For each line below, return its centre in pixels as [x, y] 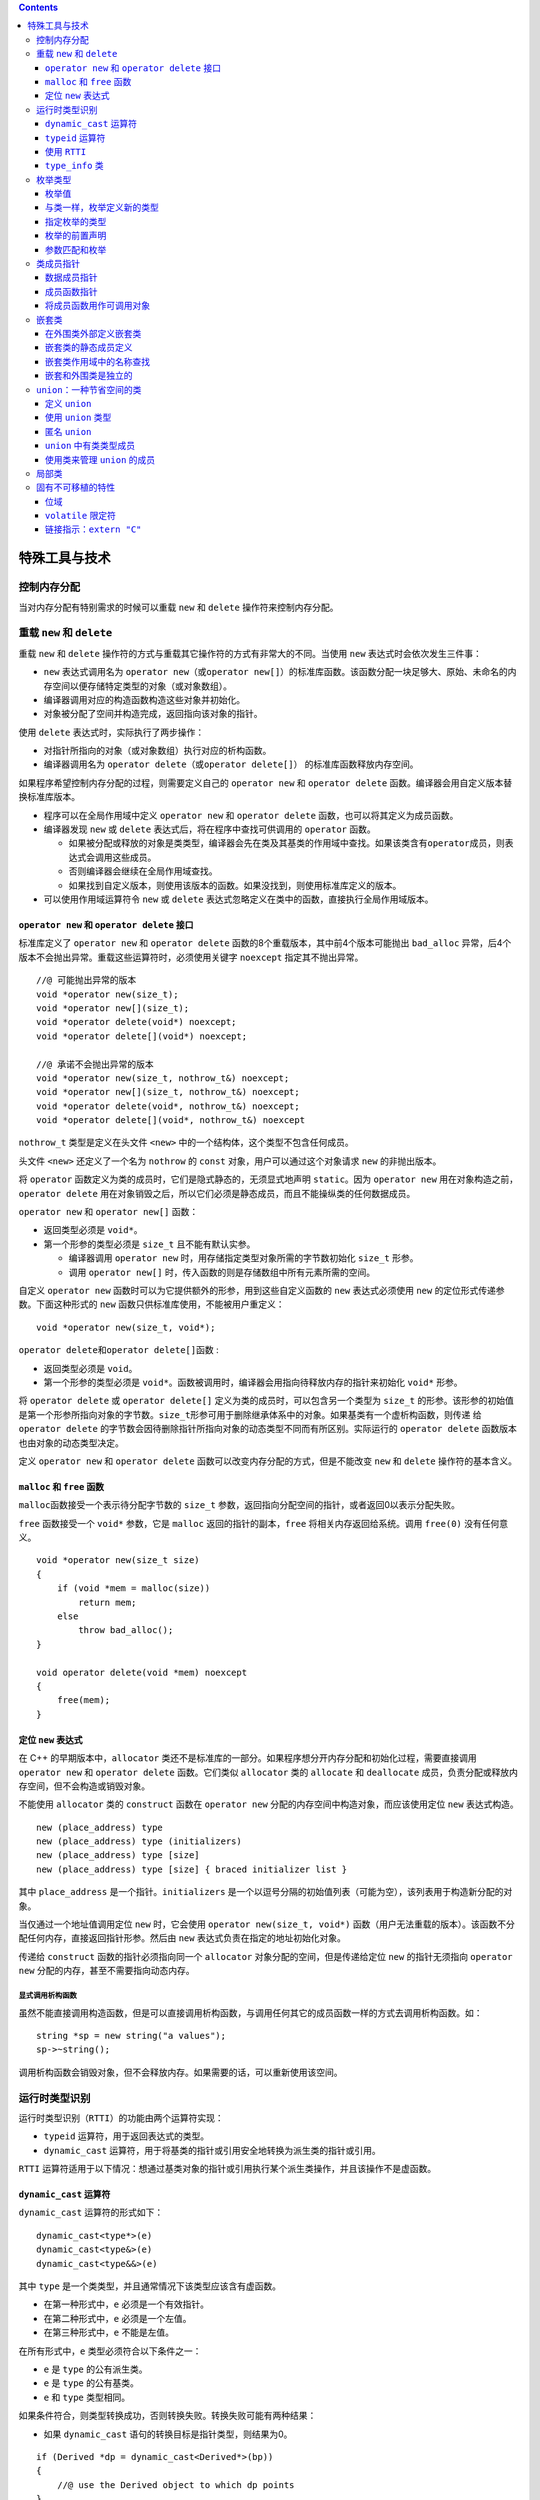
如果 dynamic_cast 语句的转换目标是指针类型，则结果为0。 [168, 2434]
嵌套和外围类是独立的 [89, 376]
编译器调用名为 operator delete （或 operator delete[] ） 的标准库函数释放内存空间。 [231, 764]
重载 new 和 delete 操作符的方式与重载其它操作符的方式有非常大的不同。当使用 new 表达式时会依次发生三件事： [250, 653]
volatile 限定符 [81, 516]
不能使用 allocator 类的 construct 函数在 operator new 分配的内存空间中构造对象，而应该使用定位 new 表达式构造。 [268, 1804]
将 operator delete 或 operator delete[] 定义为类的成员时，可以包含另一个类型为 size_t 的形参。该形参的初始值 [266, 1401]
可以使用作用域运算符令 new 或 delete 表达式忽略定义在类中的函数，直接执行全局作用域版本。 [238, 899]
